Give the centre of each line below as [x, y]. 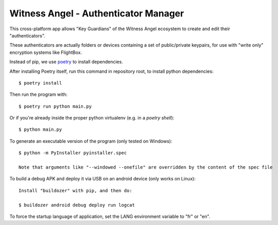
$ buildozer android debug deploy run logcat [77, 205]
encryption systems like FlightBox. [46, 52]
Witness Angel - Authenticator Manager [97, 13]
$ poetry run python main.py [55, 106]
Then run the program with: [38, 94]
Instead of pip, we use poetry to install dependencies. [66, 62]
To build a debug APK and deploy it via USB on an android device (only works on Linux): [103, 179]
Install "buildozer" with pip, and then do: [76, 190]
